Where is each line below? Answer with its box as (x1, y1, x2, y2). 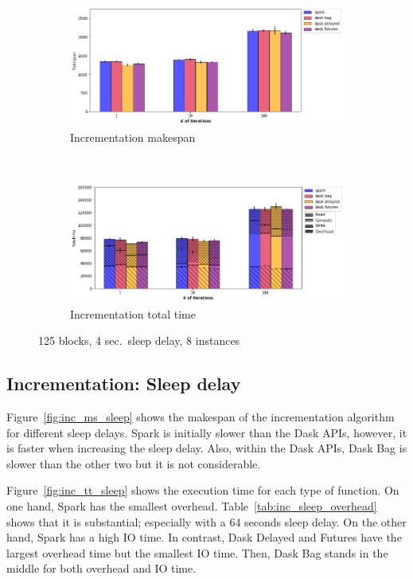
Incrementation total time (70, 305, 196, 322)
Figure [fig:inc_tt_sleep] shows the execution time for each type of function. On (6, 482, 399, 499)
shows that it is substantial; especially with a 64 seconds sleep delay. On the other (6, 513, 407, 530)
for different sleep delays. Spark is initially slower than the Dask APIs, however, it (6, 424, 407, 440)
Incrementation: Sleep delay (6, 371, 241, 396)
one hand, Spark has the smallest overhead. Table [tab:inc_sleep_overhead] (6, 497, 377, 514)
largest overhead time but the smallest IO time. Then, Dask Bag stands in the (6, 544, 388, 561)
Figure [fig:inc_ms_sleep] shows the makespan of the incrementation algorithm (6, 409, 395, 424)
